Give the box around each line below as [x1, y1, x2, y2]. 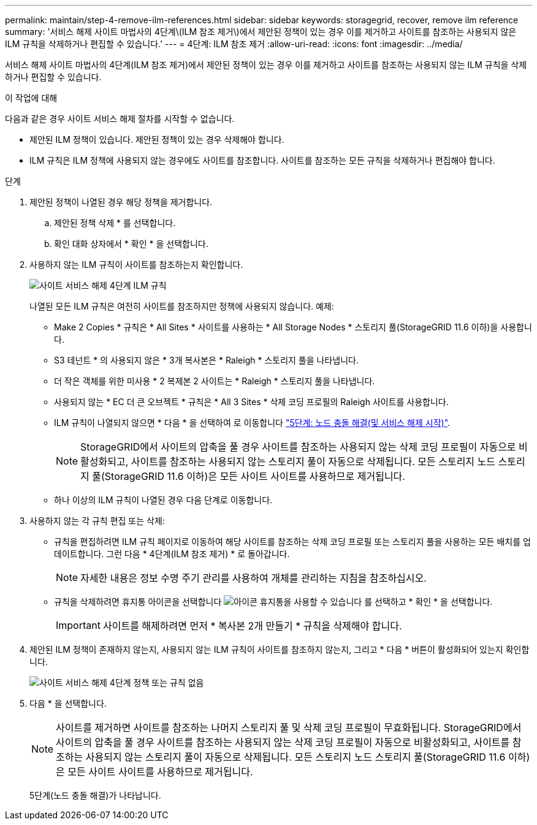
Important [56, 619, 101, 631]
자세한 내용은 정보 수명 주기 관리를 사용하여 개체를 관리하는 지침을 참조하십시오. [80, 572, 427, 584]
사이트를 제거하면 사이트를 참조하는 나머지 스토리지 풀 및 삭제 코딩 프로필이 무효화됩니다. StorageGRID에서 [56, 721, 522, 734]
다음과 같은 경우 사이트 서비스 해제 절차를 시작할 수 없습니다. [5, 113, 235, 124]
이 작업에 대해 [5, 93, 58, 103]
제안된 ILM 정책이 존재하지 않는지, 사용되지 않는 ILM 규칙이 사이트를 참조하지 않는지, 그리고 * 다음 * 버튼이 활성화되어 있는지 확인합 [29, 644, 530, 655]
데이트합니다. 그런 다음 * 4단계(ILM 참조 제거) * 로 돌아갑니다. [54, 549, 290, 559]
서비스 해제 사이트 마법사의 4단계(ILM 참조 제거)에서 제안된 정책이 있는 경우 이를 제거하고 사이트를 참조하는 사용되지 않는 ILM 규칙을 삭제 [5, 59, 527, 70]
